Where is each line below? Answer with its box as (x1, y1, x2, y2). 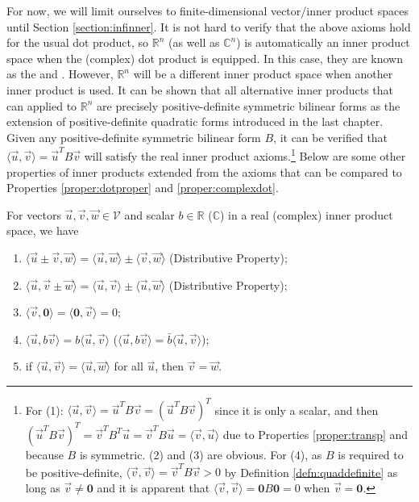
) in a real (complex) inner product (219, 206, 393, 223)
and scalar (124, 206, 175, 223)
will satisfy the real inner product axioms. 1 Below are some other (84, 145, 406, 164)
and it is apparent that (97, 479, 210, 496)
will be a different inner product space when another (133, 65, 393, 82)
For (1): (25, 401, 64, 418)
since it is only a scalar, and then (214, 401, 379, 418)
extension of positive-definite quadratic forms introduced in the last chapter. (6, 113, 384, 130)
